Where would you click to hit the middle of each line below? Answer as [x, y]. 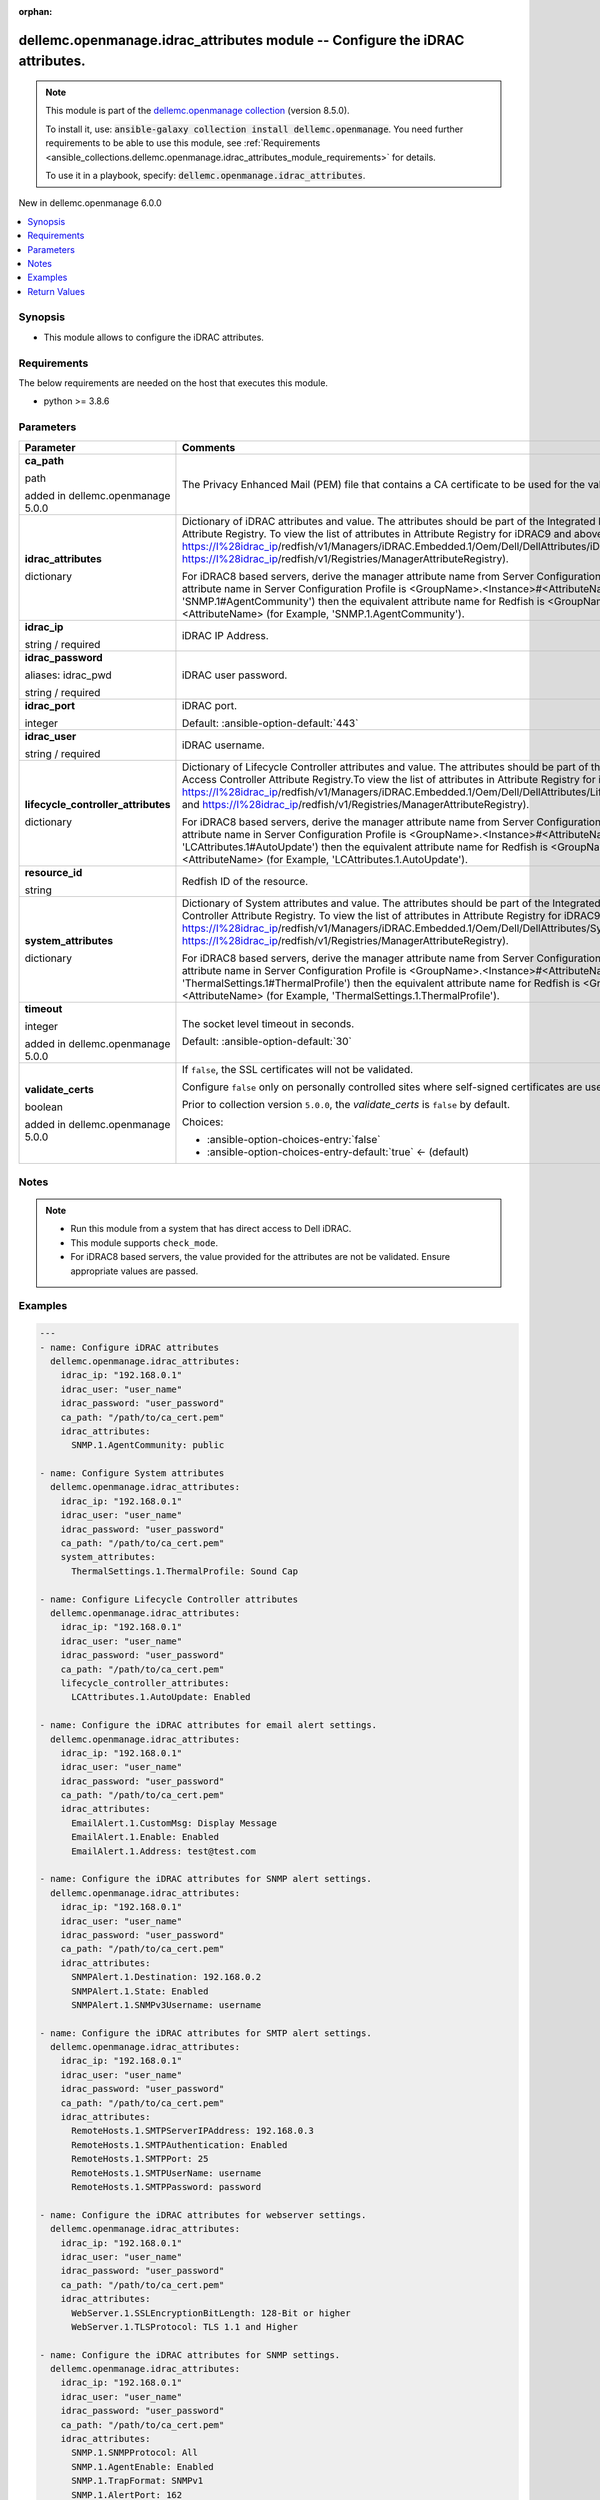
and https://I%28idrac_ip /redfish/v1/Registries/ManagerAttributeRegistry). [355, 804]
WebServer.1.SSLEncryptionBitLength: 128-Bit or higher [211, 2313]
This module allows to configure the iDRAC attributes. [154, 337]
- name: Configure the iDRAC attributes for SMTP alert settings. [205, 2033]
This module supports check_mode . [144, 1242]
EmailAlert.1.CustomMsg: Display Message [174, 1823]
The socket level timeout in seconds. [268, 1023]
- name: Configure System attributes [132, 1473]
